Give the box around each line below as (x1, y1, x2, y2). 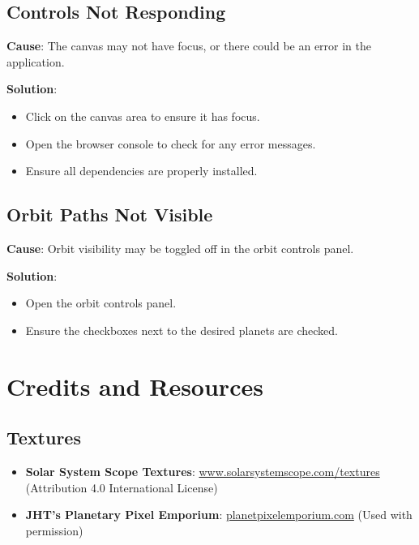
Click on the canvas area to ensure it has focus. (25, 107, 260, 124)
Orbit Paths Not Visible (6, 202, 213, 227)
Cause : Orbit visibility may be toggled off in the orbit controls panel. (6, 239, 354, 256)
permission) (25, 521, 83, 539)
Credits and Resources (6, 369, 263, 402)
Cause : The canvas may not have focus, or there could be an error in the (6, 37, 372, 54)
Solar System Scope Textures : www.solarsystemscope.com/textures (25, 462, 380, 479)
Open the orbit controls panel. (25, 294, 177, 311)
